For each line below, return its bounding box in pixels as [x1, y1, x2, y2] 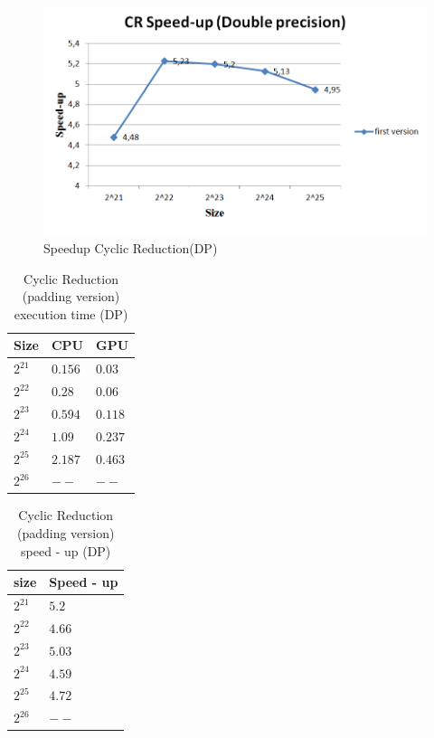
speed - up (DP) [21, 541, 111, 560]
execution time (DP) [14, 304, 128, 323]
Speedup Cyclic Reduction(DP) [43, 238, 218, 257]
